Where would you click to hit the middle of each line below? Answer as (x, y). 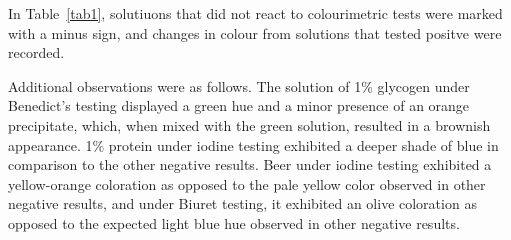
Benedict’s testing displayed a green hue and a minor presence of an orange (239, 105)
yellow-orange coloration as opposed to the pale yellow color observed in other (247, 183)
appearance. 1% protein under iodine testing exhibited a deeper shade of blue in (253, 144)
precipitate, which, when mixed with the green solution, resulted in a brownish (249, 124)
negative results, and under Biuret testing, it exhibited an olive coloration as (242, 203)
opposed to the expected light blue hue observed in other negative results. (234, 222)
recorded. (36, 52)
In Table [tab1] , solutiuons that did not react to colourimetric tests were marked (255, 13)
